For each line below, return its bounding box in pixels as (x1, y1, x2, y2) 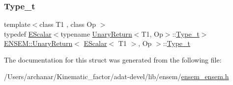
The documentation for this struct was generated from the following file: (4, 55, 222, 64)
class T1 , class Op (39, 19, 96, 29)
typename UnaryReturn (60, 28, 132, 39)
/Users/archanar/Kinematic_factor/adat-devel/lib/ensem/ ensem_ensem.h (4, 71, 229, 81)
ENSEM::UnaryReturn (4, 38, 73, 48)
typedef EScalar (4, 28, 52, 39)
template (4, 19, 30, 29)
